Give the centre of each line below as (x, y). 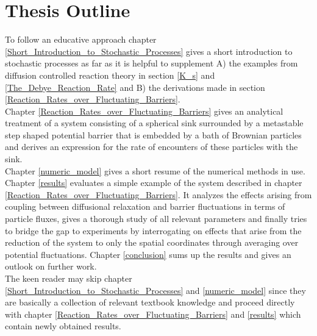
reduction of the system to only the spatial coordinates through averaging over (152, 242)
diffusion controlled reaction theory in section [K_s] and (110, 75)
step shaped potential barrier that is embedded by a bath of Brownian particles (153, 134)
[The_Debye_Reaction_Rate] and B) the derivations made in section (135, 87)
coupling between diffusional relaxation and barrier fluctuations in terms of (145, 206)
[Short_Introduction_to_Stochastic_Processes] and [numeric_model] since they (155, 290)
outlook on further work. (51, 266)
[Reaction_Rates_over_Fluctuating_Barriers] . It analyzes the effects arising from (158, 194)
